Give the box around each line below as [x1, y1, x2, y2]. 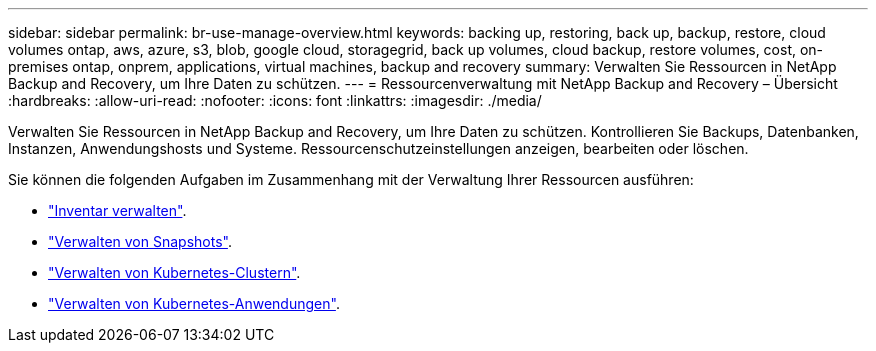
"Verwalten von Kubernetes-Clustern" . [48, 264, 301, 281]
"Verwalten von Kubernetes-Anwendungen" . [48, 295, 340, 312]
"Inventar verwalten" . [48, 202, 187, 219]
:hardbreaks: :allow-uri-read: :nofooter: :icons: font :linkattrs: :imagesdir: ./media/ [8, 92, 542, 109]
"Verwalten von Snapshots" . [48, 233, 232, 250]
